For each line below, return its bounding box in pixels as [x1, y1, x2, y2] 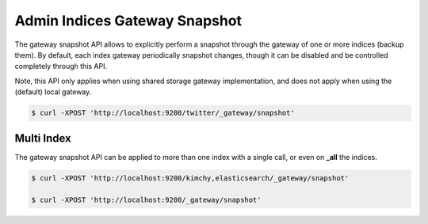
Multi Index [14, 131, 71, 145]
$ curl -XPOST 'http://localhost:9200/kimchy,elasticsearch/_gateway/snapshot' [31, 173, 350, 182]
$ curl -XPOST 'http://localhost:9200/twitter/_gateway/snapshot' [31, 108, 295, 118]
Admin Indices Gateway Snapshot [14, 12, 242, 29]
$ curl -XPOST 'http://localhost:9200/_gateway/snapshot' [31, 196, 262, 205]
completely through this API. [14, 62, 107, 71]
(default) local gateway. [14, 87, 92, 97]
